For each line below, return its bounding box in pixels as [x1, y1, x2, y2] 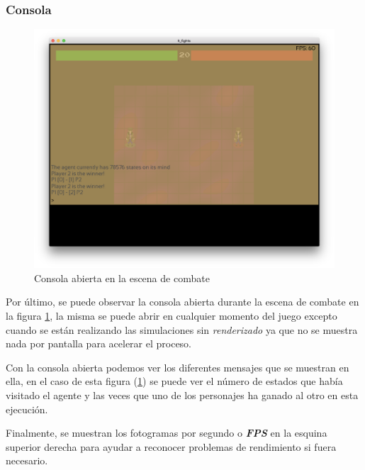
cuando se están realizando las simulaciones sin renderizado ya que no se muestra [6, 322, 358, 337]
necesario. [6, 453, 48, 468]
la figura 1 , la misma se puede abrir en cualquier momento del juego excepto [6, 308, 337, 323]
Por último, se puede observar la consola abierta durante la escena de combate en [6, 294, 359, 309]
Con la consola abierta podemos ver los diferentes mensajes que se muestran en [6, 359, 349, 374]
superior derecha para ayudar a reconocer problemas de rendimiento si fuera [6, 439, 337, 454]
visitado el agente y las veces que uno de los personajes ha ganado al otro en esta [6, 388, 359, 403]
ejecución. [6, 401, 48, 416]
